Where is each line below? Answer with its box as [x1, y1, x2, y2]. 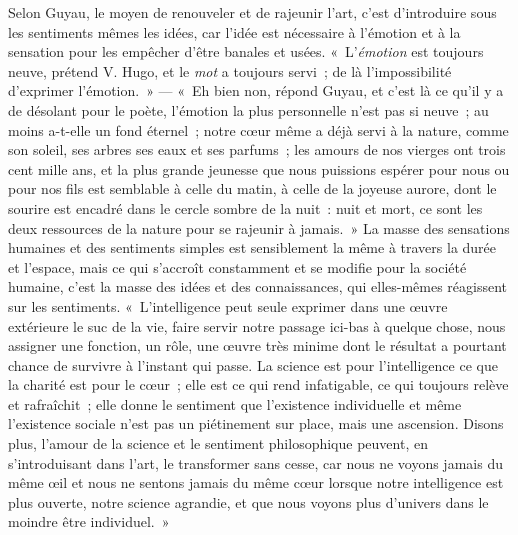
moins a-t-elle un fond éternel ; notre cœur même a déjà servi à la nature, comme [8, 119, 509, 140]
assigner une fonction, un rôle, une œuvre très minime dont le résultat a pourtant [8, 335, 507, 356]
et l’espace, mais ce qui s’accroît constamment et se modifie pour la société [8, 256, 467, 277]
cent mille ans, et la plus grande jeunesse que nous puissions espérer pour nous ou [8, 158, 510, 179]
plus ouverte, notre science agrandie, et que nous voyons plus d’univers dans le [8, 491, 489, 512]
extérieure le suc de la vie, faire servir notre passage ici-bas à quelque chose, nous [8, 315, 506, 336]
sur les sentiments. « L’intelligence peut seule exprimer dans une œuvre [8, 295, 448, 316]
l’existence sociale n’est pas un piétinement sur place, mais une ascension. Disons [8, 413, 504, 434]
